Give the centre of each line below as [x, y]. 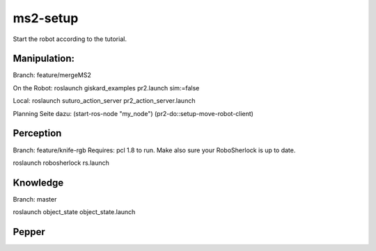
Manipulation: [44, 59]
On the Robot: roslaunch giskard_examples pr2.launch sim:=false [106, 88]
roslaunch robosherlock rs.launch [61, 163]
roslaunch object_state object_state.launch [74, 212]
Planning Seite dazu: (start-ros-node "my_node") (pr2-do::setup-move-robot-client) [133, 113]
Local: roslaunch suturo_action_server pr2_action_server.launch [104, 101]
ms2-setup [46, 18]
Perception [37, 133]
